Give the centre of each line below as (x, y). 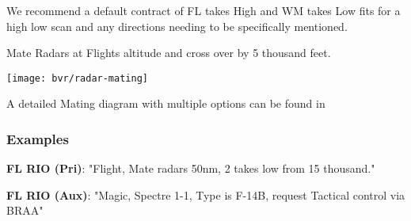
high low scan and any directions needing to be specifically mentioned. (177, 26)
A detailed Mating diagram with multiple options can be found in (166, 103)
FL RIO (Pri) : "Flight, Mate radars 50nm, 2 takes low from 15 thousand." (191, 168)
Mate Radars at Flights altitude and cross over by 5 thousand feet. (169, 53)
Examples (38, 138)
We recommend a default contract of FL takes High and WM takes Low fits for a (204, 10)
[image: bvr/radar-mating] (77, 78)
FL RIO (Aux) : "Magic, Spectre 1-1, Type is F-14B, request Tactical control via (206, 194)
